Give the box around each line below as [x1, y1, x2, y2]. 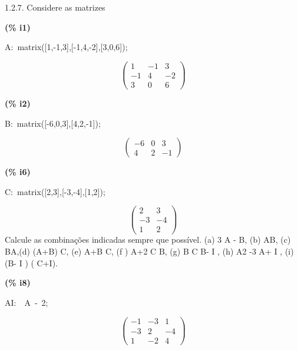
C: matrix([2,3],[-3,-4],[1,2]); [5, 185, 105, 197]
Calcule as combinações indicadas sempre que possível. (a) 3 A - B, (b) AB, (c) [5, 233, 291, 246]
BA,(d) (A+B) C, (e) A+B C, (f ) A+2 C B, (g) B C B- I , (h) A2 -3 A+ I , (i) [5, 245, 294, 257]
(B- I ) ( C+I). [5, 256, 58, 269]
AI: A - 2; [5, 296, 48, 308]
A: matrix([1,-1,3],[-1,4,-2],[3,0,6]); [5, 41, 128, 53]
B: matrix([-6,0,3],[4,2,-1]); [5, 117, 101, 129]
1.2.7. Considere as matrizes [5, 1, 105, 13]
